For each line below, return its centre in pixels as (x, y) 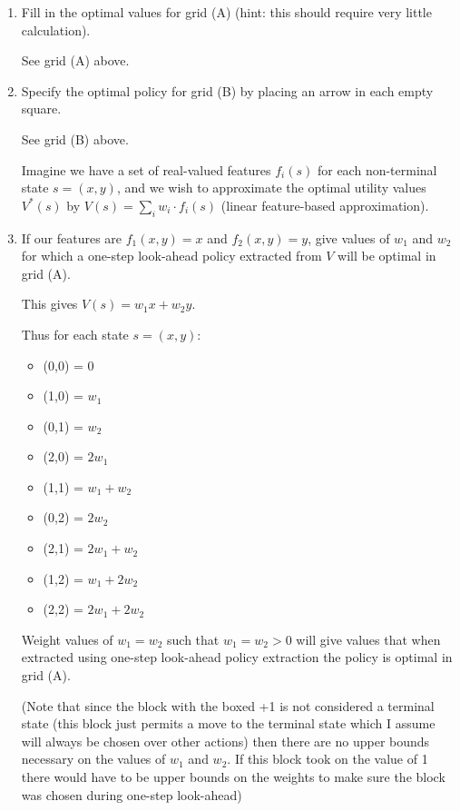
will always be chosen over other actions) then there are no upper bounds (225, 741)
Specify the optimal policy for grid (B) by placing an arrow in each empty (227, 90)
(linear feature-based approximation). (325, 205)
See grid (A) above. (75, 60)
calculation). (56, 30)
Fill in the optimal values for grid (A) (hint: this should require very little (226, 12)
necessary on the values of (93, 759)
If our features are (72, 237)
